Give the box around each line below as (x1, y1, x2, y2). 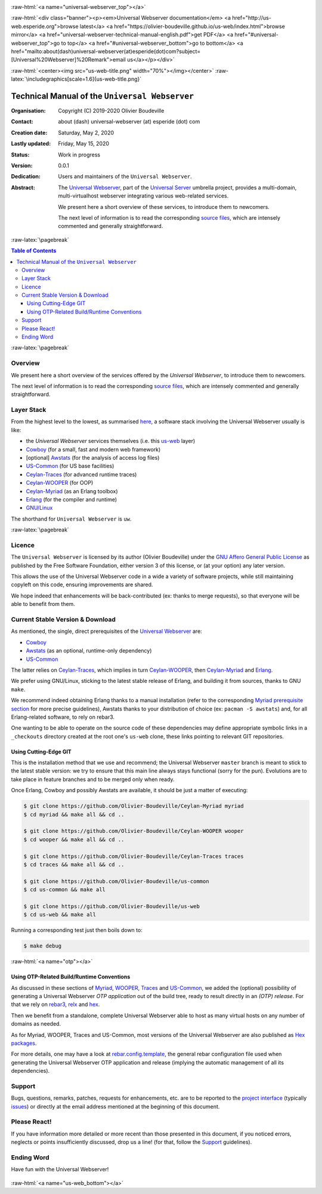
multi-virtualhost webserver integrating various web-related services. (58, 192, 229, 199)
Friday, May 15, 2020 (58, 140, 110, 147)
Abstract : (11, 184, 35, 191)
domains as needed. (11, 1020, 61, 1027)
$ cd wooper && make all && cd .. (23, 836, 125, 843)
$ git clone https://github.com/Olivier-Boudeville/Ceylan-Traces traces (23, 853, 244, 860)
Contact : (11, 118, 34, 125)
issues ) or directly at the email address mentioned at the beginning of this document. (11, 1103, 220, 1110)
